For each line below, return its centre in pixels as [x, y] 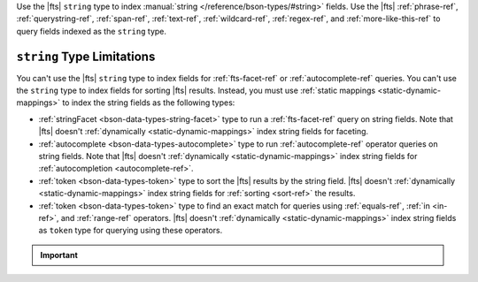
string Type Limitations [86, 56]
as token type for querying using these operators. [131, 231]
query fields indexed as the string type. [92, 31]
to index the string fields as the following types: [149, 103]
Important [59, 255]
